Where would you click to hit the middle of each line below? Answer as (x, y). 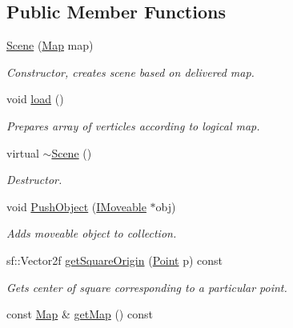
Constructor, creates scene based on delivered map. (130, 72)
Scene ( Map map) (50, 45)
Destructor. (34, 180)
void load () (35, 99)
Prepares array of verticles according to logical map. (133, 125)
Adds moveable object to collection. (92, 233)
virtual (23, 152)
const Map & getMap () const (80, 314)
